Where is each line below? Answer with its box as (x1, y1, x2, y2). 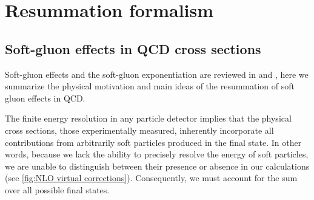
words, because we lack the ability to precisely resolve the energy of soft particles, (5, 148, 309, 160)
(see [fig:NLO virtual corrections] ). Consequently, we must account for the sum (5, 171, 298, 184)
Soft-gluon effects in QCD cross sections (5, 39, 261, 58)
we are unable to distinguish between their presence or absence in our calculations (5, 159, 310, 172)
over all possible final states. (5, 183, 110, 196)
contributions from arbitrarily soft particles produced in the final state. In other (5, 136, 302, 148)
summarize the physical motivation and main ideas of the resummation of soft (5, 80, 295, 92)
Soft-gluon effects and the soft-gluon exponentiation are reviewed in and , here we (5, 67, 309, 80)
